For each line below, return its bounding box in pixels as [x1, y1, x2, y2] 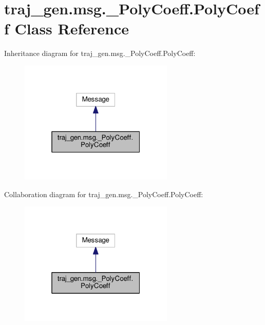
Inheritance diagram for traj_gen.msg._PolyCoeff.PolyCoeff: [4, 48, 196, 59]
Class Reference [14, 18, 129, 39]
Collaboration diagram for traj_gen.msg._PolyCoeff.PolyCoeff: [4, 188, 203, 199]
